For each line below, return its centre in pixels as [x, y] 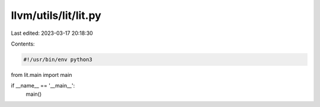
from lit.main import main [41, 74]
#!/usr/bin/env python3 [58, 59]
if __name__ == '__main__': [43, 86]
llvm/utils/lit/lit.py [56, 15]
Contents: [23, 44]
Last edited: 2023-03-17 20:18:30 [52, 33]
